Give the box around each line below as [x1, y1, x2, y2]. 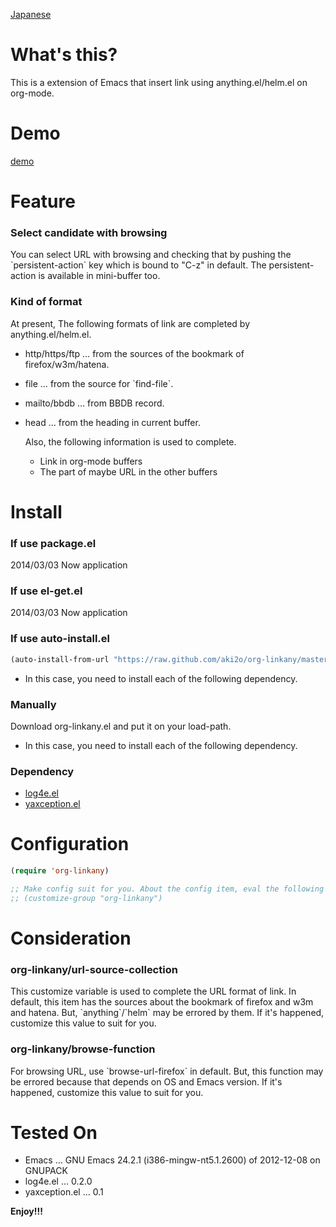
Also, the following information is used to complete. [24, 435, 237, 448]
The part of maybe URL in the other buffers [39, 465, 218, 478]
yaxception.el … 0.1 [24, 1186, 104, 1198]
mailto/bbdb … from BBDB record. [24, 397, 165, 409]
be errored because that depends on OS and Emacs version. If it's [10, 1075, 283, 1088]
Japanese [10, 9, 52, 20]
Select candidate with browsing [10, 225, 168, 239]
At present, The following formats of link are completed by [10, 317, 250, 329]
